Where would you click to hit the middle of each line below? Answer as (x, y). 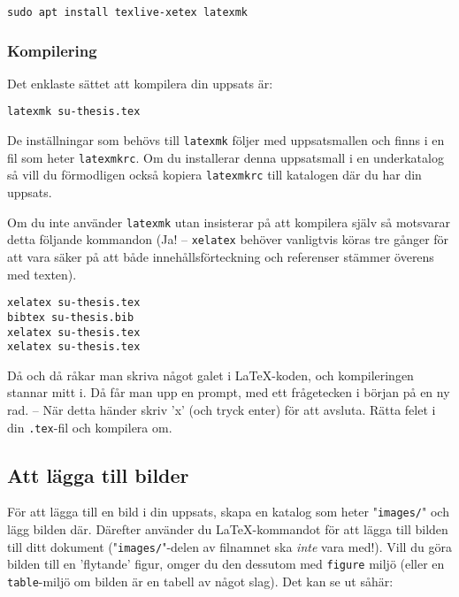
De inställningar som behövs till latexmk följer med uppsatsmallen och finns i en (226, 140)
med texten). (42, 274)
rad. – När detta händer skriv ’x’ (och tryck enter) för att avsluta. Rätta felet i (222, 409)
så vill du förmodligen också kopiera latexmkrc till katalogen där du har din (214, 175)
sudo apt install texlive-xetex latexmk (128, 12)
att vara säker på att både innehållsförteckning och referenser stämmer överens (221, 256)
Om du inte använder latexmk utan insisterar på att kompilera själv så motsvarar (229, 222)
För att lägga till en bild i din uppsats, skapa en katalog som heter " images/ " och (228, 512)
